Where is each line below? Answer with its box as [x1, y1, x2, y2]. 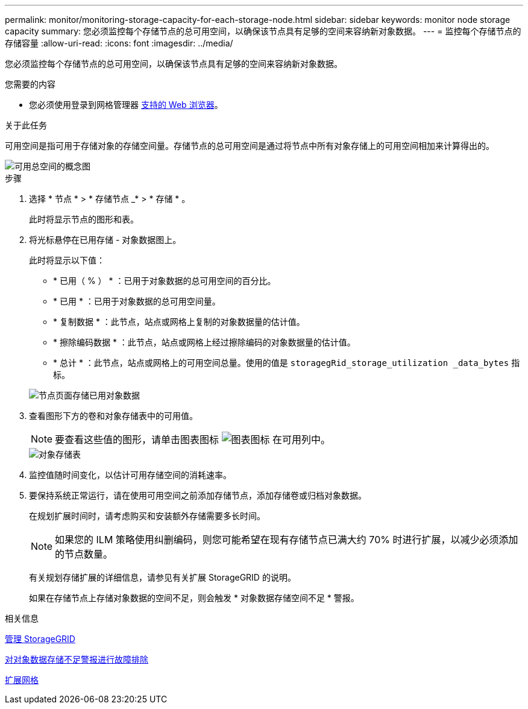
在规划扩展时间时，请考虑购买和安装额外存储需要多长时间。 [29, 511, 265, 521]
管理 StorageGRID [5, 634, 75, 644]
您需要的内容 [5, 79, 55, 89]
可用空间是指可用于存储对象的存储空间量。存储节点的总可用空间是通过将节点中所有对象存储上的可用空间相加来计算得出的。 [5, 140, 494, 151]
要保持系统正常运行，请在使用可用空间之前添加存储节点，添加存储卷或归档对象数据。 [29, 490, 366, 500]
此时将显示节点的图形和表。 [29, 214, 139, 224]
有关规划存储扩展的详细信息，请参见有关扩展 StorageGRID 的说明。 [29, 572, 296, 582]
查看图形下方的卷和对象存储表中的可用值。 [29, 411, 198, 421]
